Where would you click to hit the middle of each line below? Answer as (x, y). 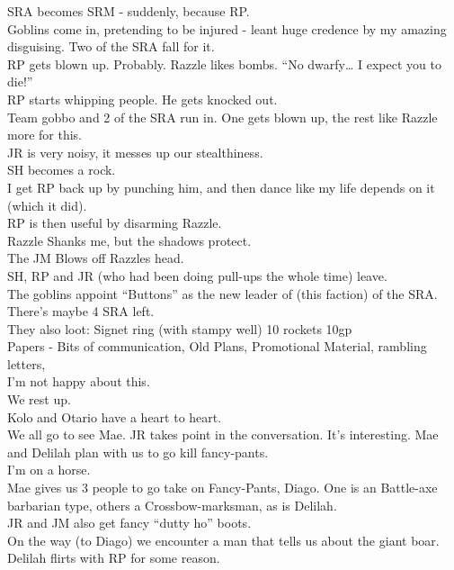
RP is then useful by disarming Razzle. (115, 223)
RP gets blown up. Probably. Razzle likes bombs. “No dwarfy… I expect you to (224, 63)
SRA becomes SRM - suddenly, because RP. (129, 11)
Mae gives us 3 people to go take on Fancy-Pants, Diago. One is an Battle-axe (223, 488)
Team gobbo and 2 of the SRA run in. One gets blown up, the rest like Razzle (223, 117)
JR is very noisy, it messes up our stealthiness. (135, 152)
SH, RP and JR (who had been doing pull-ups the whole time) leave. (197, 275)
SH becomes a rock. (62, 170)
